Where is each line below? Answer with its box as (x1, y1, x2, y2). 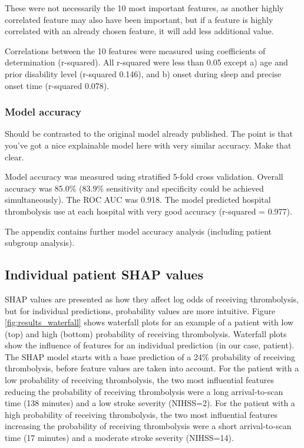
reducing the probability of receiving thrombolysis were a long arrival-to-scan (5, 385, 283, 397)
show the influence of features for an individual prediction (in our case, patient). (5, 339, 295, 351)
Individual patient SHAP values (5, 265, 203, 284)
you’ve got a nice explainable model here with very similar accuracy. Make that (5, 139, 292, 151)
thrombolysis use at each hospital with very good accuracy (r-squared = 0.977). (5, 205, 292, 217)
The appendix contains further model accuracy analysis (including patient (5, 225, 272, 237)
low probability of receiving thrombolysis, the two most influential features (5, 374, 275, 386)
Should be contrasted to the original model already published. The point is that (5, 127, 293, 140)
